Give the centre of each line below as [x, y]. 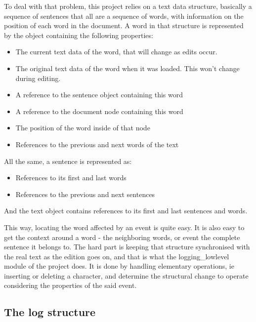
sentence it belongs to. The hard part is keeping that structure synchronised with [127, 247]
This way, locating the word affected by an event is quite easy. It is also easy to [124, 227]
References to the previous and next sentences [85, 194]
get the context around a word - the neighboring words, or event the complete [122, 237]
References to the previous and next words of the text [97, 144]
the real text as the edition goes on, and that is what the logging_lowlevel [117, 256]
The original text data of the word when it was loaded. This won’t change [128, 68]
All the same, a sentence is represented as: [68, 161]
